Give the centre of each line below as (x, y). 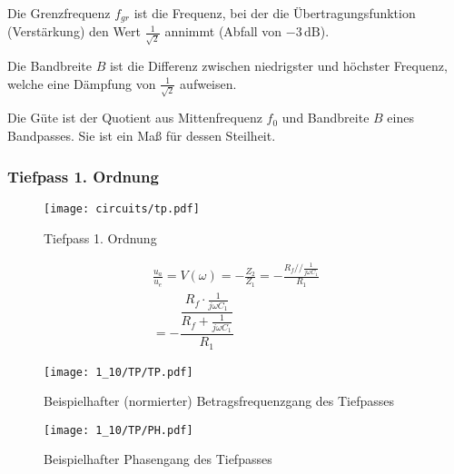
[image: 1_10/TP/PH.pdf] (118, 430)
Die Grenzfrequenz (59, 13)
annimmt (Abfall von (223, 31)
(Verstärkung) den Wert (74, 31)
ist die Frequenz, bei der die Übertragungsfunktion (275, 13)
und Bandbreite (326, 118)
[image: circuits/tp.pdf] (122, 208)
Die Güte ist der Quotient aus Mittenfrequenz (135, 118)
